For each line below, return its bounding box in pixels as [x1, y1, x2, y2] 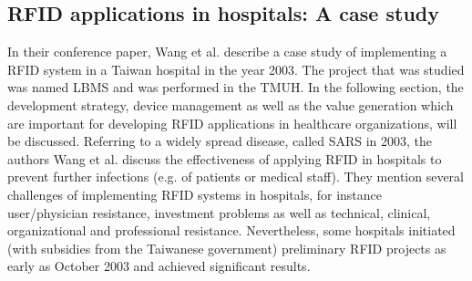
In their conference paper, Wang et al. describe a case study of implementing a [7, 42, 447, 61]
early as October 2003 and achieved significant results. [7, 256, 311, 276]
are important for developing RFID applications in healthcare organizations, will [7, 113, 457, 132]
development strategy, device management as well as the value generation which [7, 95, 454, 114]
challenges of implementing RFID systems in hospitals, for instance [7, 184, 383, 203]
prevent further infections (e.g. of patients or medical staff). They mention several [7, 167, 464, 186]
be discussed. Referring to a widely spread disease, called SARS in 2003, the [7, 131, 433, 151]
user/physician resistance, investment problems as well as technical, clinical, [7, 203, 431, 222]
